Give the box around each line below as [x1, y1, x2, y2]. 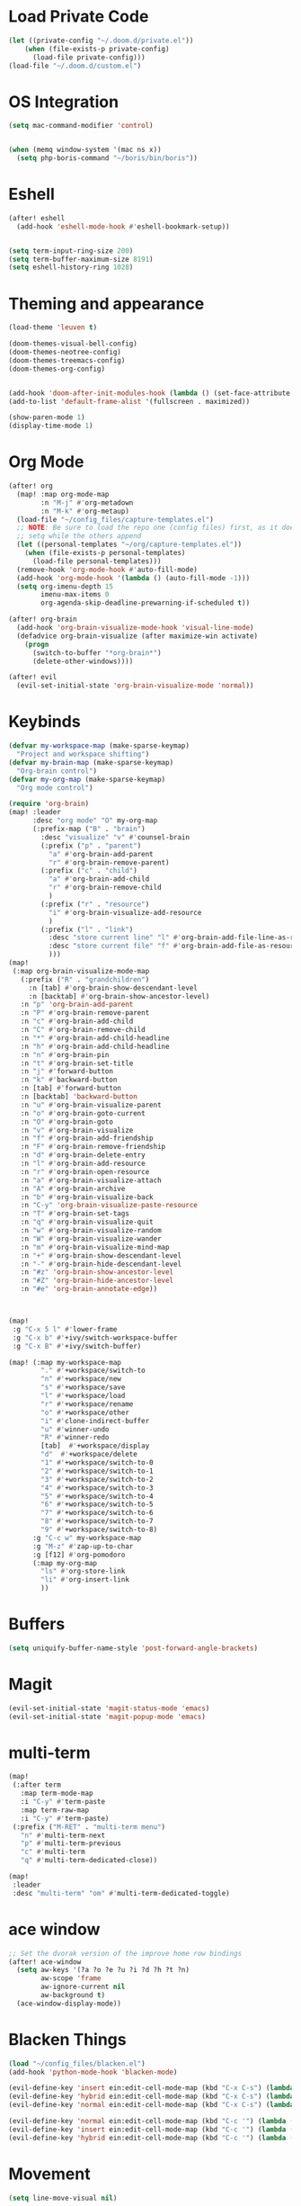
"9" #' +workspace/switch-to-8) [40, 1525, 158, 1534]
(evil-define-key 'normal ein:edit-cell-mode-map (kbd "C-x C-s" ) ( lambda [8, 2101, 295, 2110]
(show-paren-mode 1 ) [8, 413, 86, 422]
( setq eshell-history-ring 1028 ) [8, 263, 134, 272]
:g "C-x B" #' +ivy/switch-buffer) [12, 1341, 142, 1350]
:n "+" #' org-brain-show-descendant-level [20, 1251, 181, 1260]
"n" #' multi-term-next [20, 1831, 105, 1840]
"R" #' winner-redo [40, 1433, 110, 1442]
